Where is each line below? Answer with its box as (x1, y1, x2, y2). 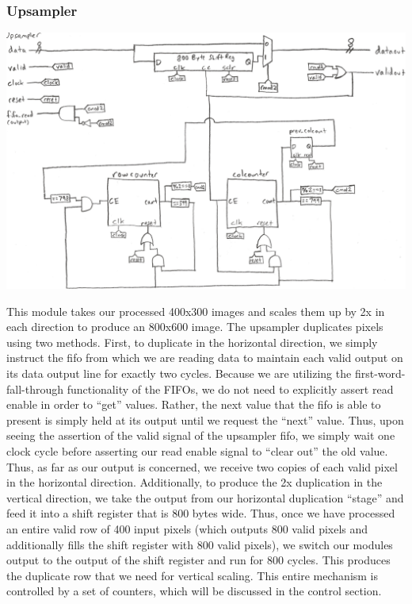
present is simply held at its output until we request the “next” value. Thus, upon (6, 411, 404, 428)
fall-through (6, 380, 64, 397)
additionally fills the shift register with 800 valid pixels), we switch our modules (6, 536, 393, 552)
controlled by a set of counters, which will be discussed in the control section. (6, 583, 382, 599)
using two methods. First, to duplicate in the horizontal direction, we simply (6, 333, 378, 350)
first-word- (354, 365, 406, 382)
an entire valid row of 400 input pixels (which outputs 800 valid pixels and (6, 521, 368, 537)
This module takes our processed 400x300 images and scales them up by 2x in (6, 302, 385, 319)
